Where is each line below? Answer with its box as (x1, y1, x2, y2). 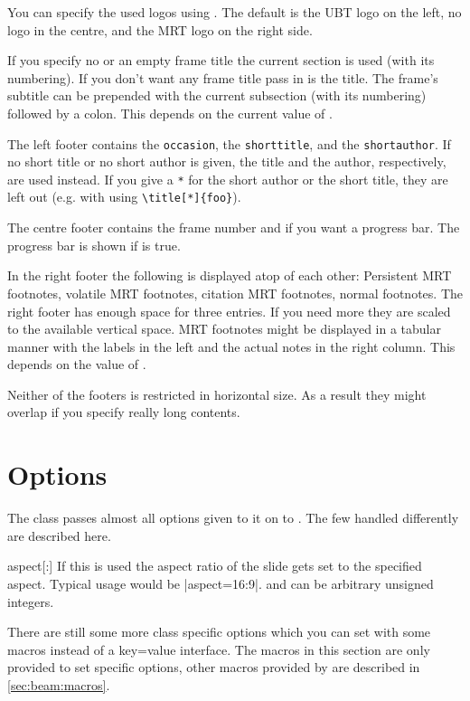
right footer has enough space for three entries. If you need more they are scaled (7, 301, 451, 320)
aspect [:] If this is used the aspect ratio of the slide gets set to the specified (7, 556, 422, 575)
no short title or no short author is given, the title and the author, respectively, (7, 152, 446, 171)
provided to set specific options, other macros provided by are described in (7, 658, 420, 677)
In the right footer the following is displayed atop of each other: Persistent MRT (7, 266, 452, 285)
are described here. (7, 526, 111, 545)
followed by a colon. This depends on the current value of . (7, 103, 333, 122)
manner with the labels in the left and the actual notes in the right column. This (7, 336, 456, 355)
